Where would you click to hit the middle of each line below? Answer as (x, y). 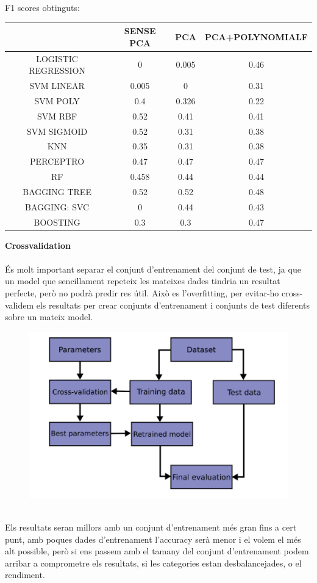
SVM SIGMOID (57, 131)
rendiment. (25, 575)
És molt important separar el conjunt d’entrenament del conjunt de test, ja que (153, 269)
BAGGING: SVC (57, 206)
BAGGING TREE (57, 191)
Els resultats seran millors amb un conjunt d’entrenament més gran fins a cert (151, 527)
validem (20, 305)
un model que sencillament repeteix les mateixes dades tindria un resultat (143, 281)
